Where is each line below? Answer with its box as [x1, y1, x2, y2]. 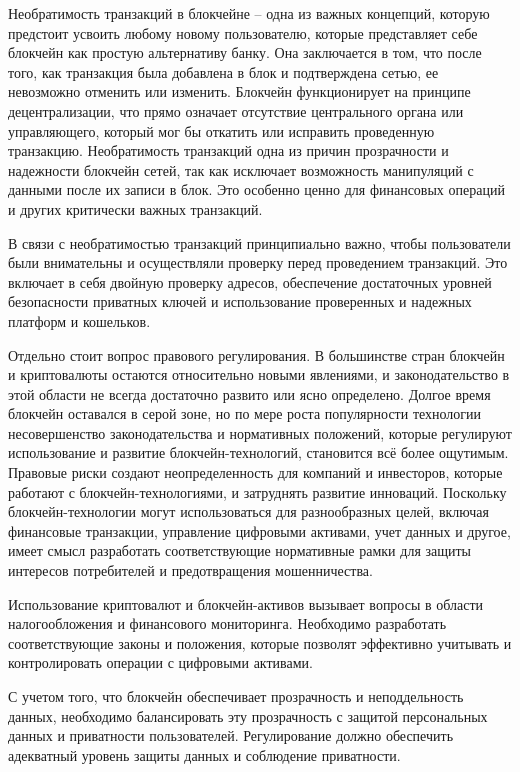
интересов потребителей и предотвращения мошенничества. [8, 560, 373, 581]
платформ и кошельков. [8, 310, 151, 331]
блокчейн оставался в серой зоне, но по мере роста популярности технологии [8, 403, 482, 424]
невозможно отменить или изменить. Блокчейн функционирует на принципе [8, 81, 471, 102]
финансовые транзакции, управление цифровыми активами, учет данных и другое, [8, 520, 511, 541]
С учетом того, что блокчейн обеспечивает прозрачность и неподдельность [8, 686, 464, 706]
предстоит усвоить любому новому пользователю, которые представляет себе [8, 22, 478, 43]
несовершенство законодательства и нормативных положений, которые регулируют [8, 422, 512, 443]
